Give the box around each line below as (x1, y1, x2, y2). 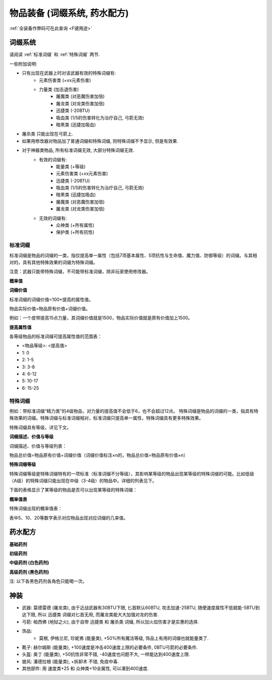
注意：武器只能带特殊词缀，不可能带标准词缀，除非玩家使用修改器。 (9, 269, 151, 275)
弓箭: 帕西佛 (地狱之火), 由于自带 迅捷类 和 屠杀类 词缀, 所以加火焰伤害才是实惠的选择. (22, 619, 199, 625)
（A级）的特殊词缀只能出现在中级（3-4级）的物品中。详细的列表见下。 (9, 478, 157, 484)
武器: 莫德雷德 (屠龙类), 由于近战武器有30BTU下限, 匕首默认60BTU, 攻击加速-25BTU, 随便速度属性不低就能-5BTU (22, 605, 255, 611)
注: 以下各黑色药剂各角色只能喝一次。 (9, 578, 87, 584)
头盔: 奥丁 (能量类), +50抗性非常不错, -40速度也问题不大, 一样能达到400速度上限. (22, 651, 190, 657)
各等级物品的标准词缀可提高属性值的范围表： (9, 333, 102, 340)
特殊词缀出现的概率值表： (9, 506, 62, 512)
